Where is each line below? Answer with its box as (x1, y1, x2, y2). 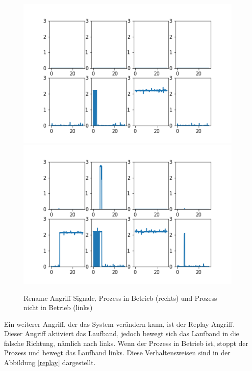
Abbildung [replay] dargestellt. (4, 357, 96, 368)
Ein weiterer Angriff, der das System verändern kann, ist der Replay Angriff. (4, 318, 234, 329)
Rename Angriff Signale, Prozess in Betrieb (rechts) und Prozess (24, 292, 217, 303)
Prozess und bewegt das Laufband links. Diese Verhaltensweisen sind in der (4, 347, 230, 358)
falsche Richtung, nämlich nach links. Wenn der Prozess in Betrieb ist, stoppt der (4, 338, 249, 348)
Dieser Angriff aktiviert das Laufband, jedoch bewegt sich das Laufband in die (4, 328, 239, 339)
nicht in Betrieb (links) (24, 302, 93, 313)
